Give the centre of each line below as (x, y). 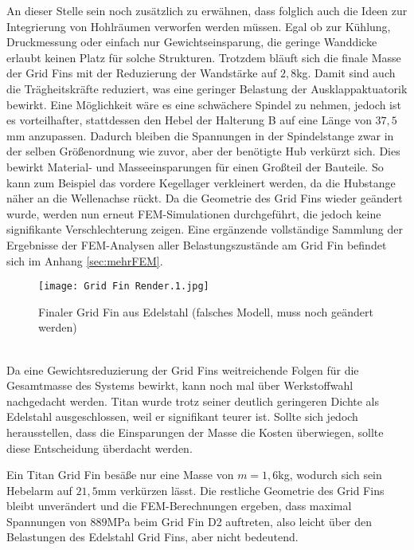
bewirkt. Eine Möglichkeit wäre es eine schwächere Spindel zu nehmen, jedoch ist (204, 104)
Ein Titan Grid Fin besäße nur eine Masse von (120, 475)
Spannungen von (47, 521)
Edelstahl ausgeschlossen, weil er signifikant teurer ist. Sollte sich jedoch (182, 416)
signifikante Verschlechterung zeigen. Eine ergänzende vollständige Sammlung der (205, 229)
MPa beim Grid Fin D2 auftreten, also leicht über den (240, 521)
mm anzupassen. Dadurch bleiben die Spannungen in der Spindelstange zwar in (200, 135)
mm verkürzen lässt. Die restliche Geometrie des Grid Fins (241, 490)
